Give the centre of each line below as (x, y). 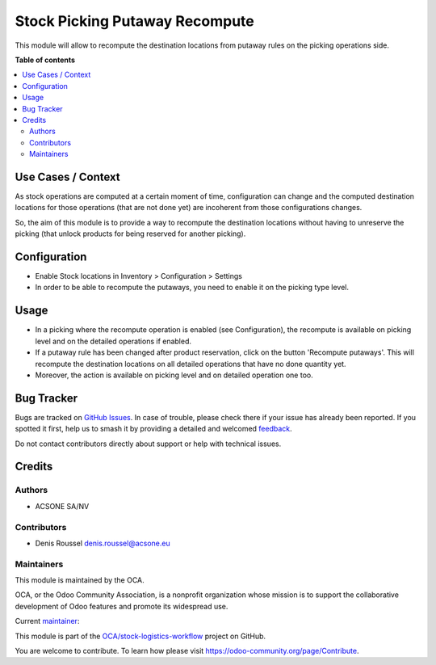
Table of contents (45, 60)
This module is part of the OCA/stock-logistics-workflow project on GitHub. (140, 636)
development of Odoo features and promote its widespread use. (122, 606)
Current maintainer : (47, 621)
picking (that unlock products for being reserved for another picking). (130, 234)
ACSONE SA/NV (62, 506)
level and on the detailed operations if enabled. (113, 341)
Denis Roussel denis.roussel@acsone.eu (103, 543)
